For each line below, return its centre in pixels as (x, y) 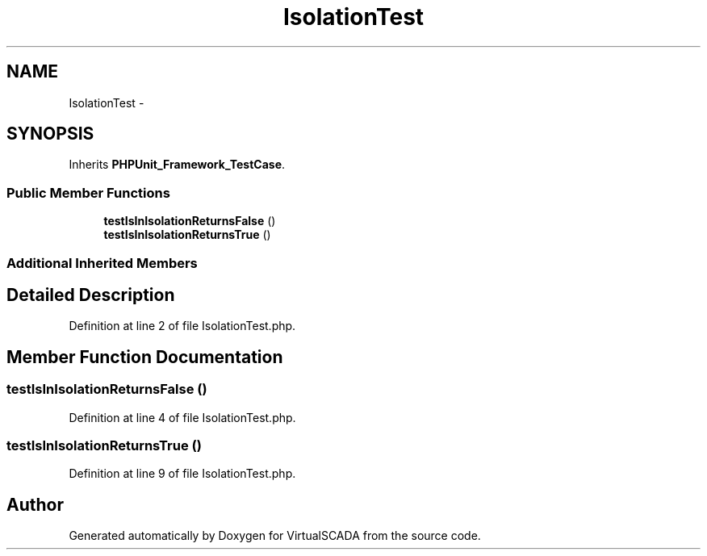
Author (35, 504)
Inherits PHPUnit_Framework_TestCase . (177, 165)
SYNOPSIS (50, 134)
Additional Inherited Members (102, 263)
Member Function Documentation (145, 357)
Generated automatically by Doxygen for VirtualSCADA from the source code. (275, 536)
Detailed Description (91, 295)
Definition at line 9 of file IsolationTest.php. (182, 474)
